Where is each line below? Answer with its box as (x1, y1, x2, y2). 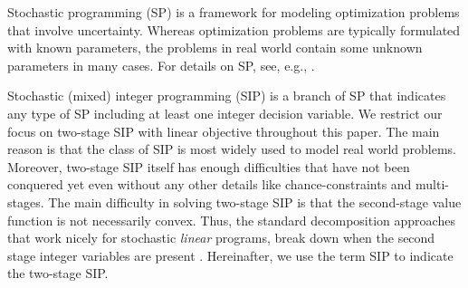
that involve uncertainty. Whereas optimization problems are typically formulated (7, 20, 461, 39)
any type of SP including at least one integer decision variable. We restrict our (7, 103, 443, 122)
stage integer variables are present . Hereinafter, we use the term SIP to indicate (7, 245, 454, 264)
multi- (415, 175, 449, 194)
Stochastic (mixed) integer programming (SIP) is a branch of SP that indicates (7, 86, 446, 105)
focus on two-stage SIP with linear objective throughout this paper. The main (7, 121, 440, 140)
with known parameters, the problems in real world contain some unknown (7, 38, 423, 57)
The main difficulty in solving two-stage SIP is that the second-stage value (48, 192, 462, 211)
